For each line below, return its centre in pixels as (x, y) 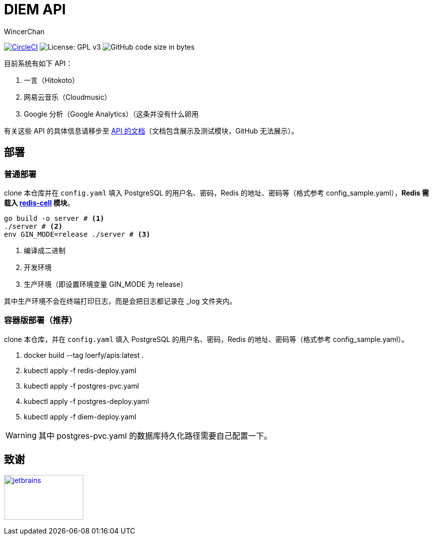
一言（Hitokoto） (52, 80)
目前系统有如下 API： (38, 63)
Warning (21, 435)
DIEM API (35, 9)
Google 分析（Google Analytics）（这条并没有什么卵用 (111, 114)
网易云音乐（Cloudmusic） (68, 97)
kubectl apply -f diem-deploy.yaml (80, 416)
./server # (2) (33, 226)
